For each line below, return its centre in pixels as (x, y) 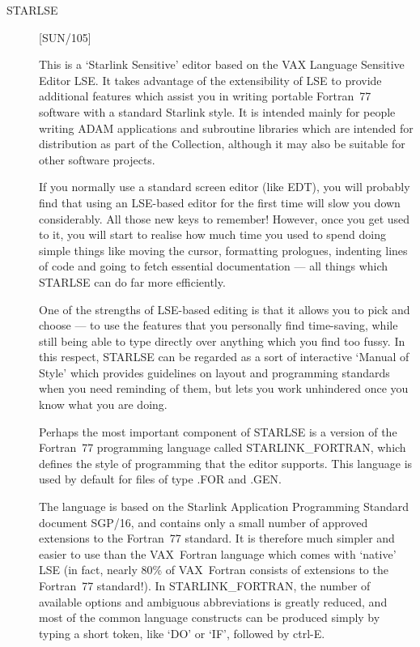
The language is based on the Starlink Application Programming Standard (224, 507)
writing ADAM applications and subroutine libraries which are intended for (226, 128)
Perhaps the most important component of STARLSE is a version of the (218, 431)
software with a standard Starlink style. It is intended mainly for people (217, 111)
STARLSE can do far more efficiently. (132, 281)
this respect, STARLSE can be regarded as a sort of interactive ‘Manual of (224, 357)
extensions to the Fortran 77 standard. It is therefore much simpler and (217, 538)
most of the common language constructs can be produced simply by (210, 617)
